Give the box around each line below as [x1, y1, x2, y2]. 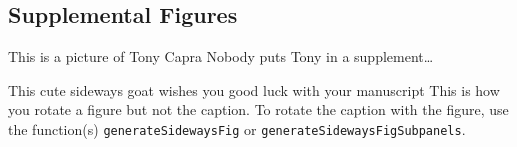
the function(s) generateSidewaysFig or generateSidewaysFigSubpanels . [8, 118, 466, 139]
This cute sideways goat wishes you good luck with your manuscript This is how [8, 79, 500, 100]
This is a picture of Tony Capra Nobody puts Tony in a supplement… [8, 46, 434, 67]
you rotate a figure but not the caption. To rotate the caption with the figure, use [8, 99, 509, 120]
